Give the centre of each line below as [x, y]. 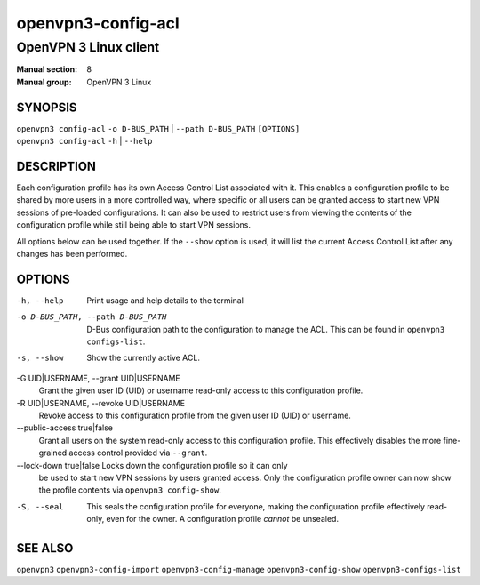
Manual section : [47, 69]
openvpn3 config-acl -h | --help [84, 141]
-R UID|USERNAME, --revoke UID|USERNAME [101, 403]
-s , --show [40, 358]
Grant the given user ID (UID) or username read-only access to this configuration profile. [201, 390]
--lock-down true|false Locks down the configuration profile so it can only [152, 465]
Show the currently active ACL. [143, 358]
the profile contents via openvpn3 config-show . [130, 490]
